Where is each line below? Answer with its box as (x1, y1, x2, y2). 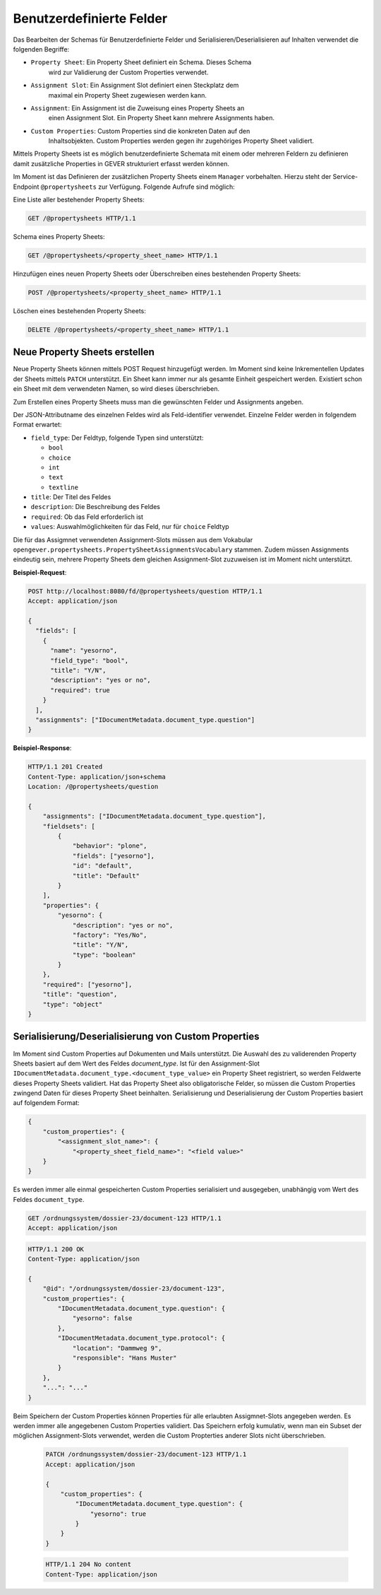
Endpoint (13, 182, 40, 191)
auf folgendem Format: (13, 1099, 80, 1107)
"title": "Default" (72, 872, 140, 880)
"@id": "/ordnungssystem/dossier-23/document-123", (42, 1285, 226, 1293)
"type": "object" (42, 1000, 103, 1008)
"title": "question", (42, 991, 118, 998)
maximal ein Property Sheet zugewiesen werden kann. (48, 90, 207, 99)
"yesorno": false (72, 1314, 133, 1322)
